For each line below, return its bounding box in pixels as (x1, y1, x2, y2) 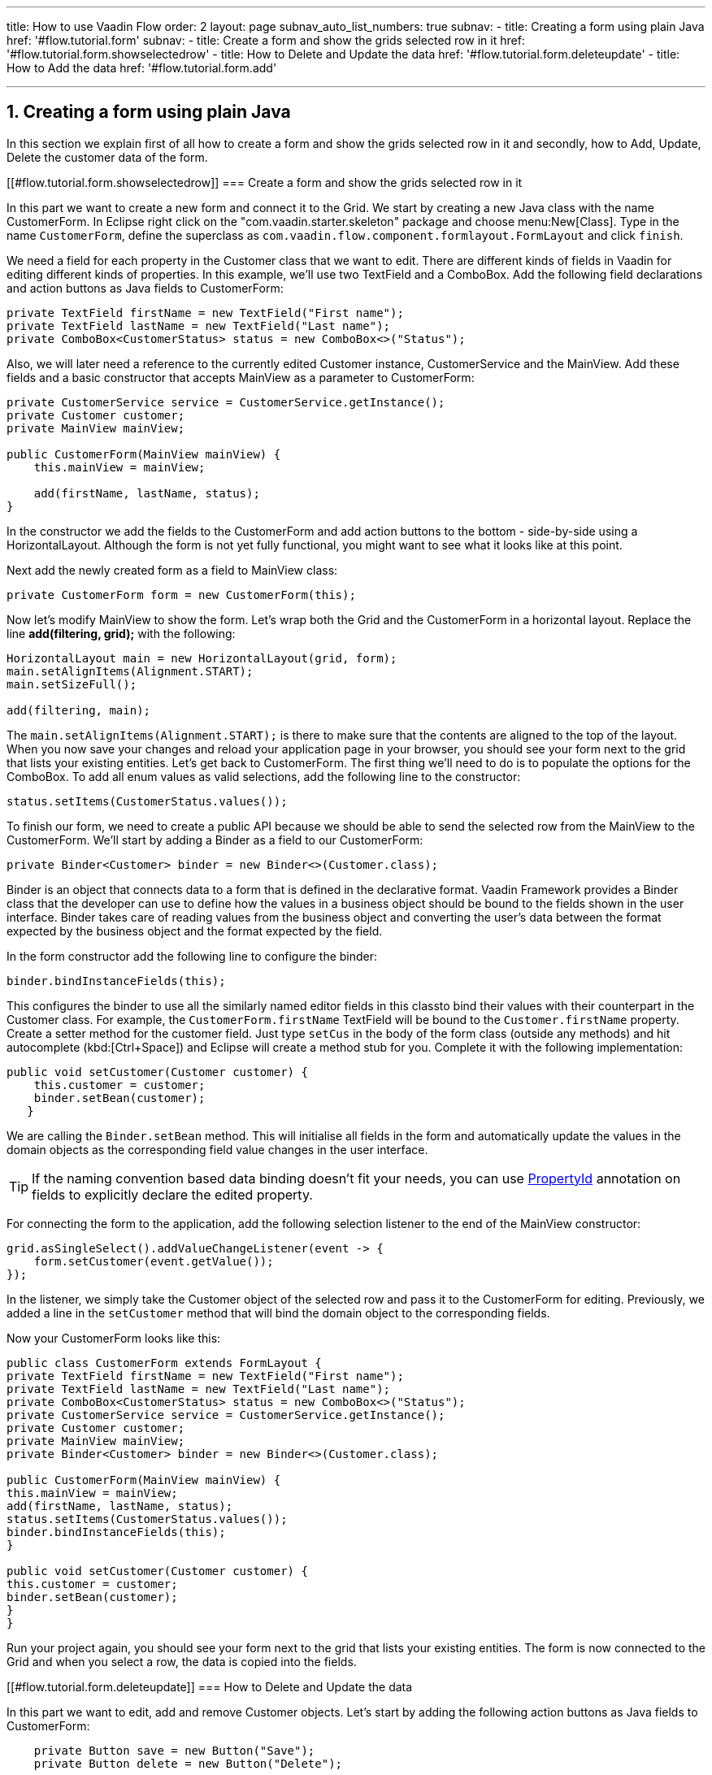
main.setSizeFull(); (7, 677, 137, 691)
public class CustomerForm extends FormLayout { (7, 1356, 322, 1369)
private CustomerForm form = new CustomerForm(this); (7, 588, 356, 601)
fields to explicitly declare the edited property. (32, 1186, 313, 1203)
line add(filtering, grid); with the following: (7, 626, 236, 640)
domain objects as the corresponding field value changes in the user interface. (7, 1142, 428, 1157)
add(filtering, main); (7, 703, 151, 717)
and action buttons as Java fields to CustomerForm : (7, 280, 284, 295)
